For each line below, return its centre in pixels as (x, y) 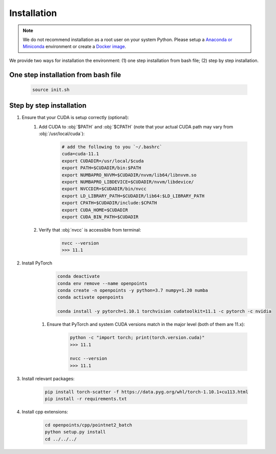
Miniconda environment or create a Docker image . (74, 46)
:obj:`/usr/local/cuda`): (62, 133)
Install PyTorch (37, 263)
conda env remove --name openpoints (102, 283)
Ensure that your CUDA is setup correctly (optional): (75, 117)
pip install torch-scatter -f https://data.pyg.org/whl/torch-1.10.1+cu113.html (147, 392)
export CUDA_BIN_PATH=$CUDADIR (100, 217)
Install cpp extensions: (45, 412)
